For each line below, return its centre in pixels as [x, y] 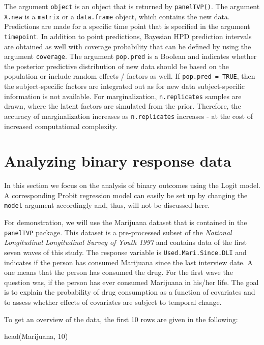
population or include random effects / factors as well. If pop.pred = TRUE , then [130, 76]
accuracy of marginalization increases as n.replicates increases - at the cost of [128, 116]
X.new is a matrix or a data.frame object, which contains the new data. [117, 16]
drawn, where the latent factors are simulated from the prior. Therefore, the [123, 106]
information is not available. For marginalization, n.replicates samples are [123, 96]
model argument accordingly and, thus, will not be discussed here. [107, 205]
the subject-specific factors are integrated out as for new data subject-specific [125, 86]
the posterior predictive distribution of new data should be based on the [116, 66]
